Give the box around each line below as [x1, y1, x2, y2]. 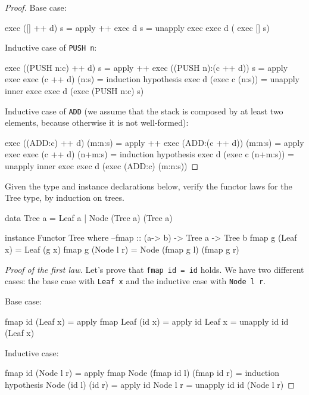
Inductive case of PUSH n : [5, 41, 97, 54]
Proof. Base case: [5, 1, 67, 13]
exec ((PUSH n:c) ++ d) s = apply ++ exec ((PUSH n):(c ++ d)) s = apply [5, 61, 288, 73]
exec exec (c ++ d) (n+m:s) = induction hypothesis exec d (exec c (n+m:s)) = [5, 148, 294, 160]
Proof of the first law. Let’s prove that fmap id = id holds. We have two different [5, 263, 304, 275]
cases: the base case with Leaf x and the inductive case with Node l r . [5, 275, 266, 287]
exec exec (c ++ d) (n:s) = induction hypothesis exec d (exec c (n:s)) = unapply [5, 73, 299, 85]
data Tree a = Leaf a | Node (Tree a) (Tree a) [5, 211, 173, 223]
